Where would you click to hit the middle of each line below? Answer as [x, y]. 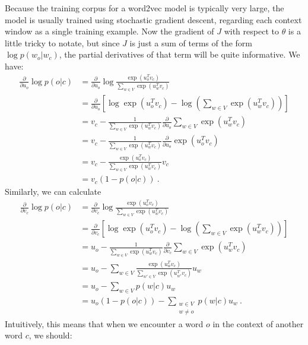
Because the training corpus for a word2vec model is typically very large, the [145, 8]
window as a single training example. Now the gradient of [109, 31]
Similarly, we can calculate [53, 192]
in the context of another [258, 323]
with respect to [251, 31]
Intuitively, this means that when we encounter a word [104, 323]
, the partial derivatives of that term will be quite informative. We [180, 54]
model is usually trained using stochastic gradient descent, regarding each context [153, 19]
